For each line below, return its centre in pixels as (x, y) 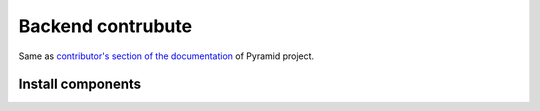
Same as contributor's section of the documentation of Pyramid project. (166, 56)
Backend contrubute (105, 26)
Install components (80, 84)
